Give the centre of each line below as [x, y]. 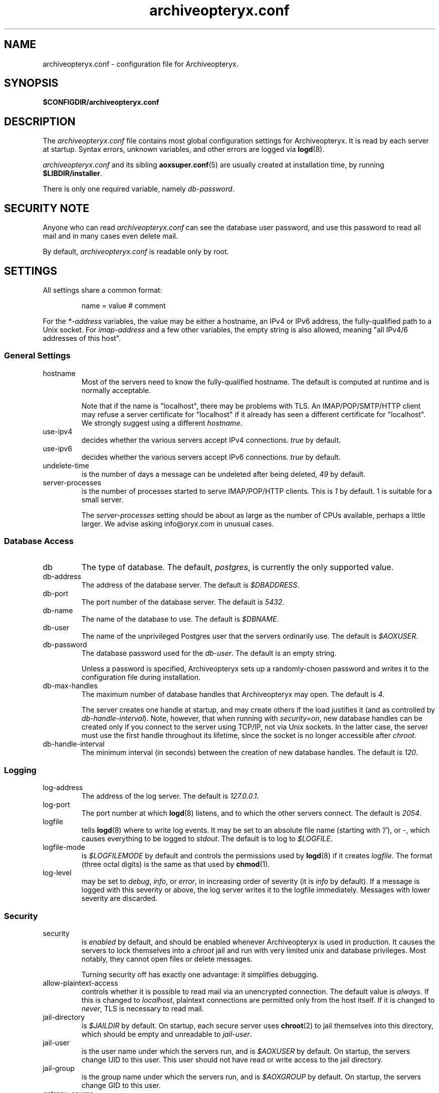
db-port [56, 594]
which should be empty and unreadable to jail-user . [167, 1034]
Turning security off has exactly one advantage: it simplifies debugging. [200, 974]
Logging [20, 770]
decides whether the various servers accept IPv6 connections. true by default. [211, 457]
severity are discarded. [120, 898]
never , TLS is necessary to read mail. [143, 1008]
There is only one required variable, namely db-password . [139, 189]
